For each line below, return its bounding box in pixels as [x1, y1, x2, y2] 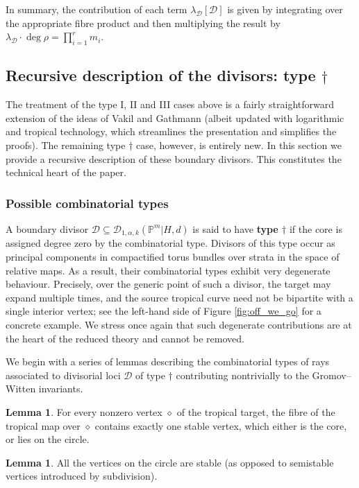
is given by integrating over [227, 2, 343, 16]
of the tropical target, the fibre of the [176, 404, 335, 419]
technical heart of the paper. [6, 165, 126, 180]
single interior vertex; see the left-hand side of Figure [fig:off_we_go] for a [6, 304, 322, 318]
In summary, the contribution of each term [6, 2, 187, 16]
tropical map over [6, 418, 81, 433]
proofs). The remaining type [6, 137, 126, 152]
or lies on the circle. [6, 432, 90, 446]
